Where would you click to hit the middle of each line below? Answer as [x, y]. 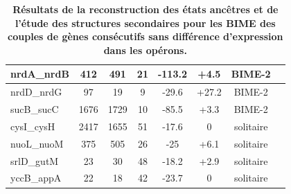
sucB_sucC [35, 109]
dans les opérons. [145, 50]
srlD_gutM [35, 160]
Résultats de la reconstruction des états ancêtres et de [145, 9]
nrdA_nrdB [40, 74]
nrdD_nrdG [36, 92]
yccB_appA [36, 178]
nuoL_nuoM [37, 143]
